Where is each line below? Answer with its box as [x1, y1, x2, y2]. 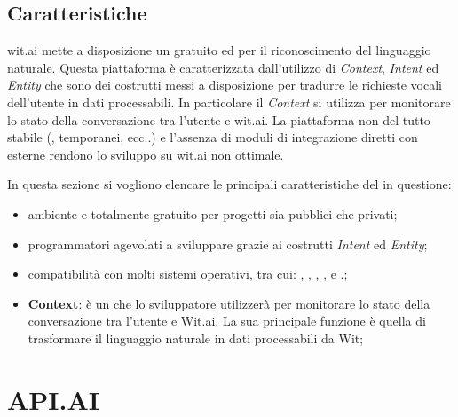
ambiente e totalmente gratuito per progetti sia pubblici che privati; [28, 204, 398, 223]
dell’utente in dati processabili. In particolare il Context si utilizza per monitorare [7, 92, 451, 111]
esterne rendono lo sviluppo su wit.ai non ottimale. [7, 145, 284, 163]
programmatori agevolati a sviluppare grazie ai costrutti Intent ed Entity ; [28, 234, 428, 253]
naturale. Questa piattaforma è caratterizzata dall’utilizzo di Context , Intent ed [7, 58, 439, 76]
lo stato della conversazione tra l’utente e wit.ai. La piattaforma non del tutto [7, 110, 430, 129]
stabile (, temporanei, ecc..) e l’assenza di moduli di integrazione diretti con [7, 128, 418, 146]
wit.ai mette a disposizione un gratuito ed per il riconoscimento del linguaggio [7, 41, 431, 59]
